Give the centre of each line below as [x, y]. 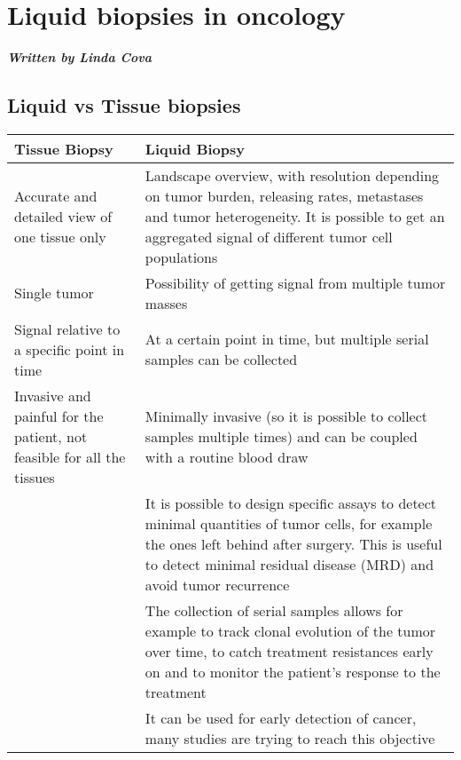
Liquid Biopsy [195, 148]
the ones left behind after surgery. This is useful [293, 543]
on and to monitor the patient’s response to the [293, 671]
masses [166, 303]
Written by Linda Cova [80, 57]
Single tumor [54, 293]
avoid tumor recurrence [217, 584]
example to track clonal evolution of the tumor [290, 630]
